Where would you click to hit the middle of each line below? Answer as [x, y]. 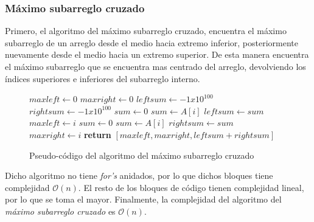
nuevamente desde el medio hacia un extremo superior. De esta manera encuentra [157, 54]
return [97, 134]
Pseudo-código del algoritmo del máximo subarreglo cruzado [142, 155]
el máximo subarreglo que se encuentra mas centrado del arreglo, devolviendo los [155, 66]
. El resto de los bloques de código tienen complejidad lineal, [191, 187]
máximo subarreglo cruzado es [60, 211]
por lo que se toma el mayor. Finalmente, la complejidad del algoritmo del [143, 199]
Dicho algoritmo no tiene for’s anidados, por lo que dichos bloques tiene [139, 175]
